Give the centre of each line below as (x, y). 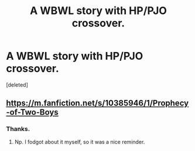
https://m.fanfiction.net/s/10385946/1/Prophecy (97, 103)
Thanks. (18, 129)
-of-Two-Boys (32, 112)
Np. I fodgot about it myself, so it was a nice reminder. (80, 142)
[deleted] (17, 85)
